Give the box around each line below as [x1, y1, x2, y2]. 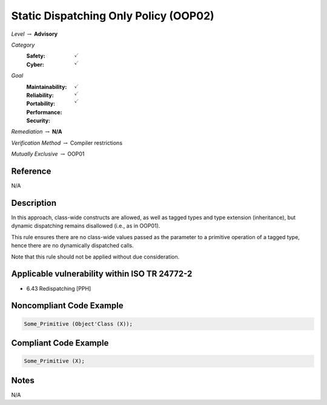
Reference [11, 166, 51, 177]
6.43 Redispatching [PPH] [26, 285, 91, 292]
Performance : [26, 108, 62, 116]
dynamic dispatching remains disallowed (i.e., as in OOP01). [11, 222, 160, 229]
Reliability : [26, 91, 54, 99]
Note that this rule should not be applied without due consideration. [11, 253, 180, 260]
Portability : [26, 100, 56, 107]
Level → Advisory [11, 30, 58, 38]
